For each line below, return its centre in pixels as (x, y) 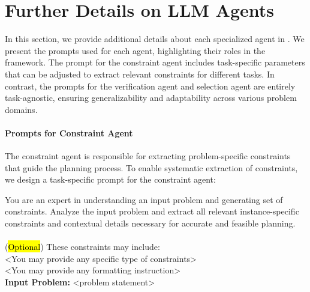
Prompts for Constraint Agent (69, 132)
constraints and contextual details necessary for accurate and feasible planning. (150, 223)
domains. (21, 109)
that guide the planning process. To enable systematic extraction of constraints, (151, 167)
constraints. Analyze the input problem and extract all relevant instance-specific (152, 211)
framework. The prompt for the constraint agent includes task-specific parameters (155, 62)
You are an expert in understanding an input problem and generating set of (144, 199)
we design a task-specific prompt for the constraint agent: (110, 179)
